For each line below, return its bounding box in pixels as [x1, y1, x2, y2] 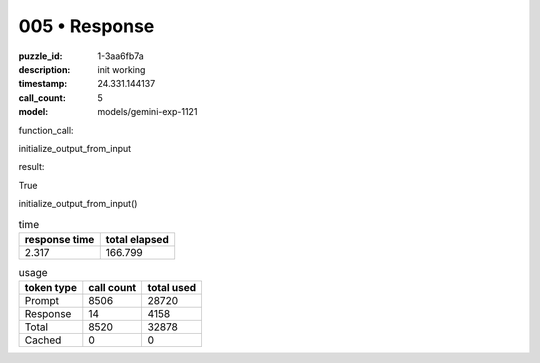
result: [18, 161, 45, 173]
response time [24, 232, 95, 246]
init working [97, 63, 146, 75]
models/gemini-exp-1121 [97, 106, 198, 118]
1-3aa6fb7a [97, 50, 144, 62]
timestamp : [18, 78, 68, 90]
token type [24, 281, 77, 295]
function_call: [18, 124, 74, 136]
